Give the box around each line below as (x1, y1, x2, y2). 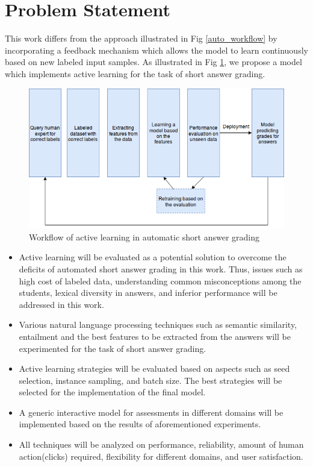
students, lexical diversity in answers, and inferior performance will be (19, 286, 277, 299)
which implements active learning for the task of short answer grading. (5, 67, 265, 80)
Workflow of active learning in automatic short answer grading (29, 230, 260, 243)
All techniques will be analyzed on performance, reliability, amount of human (19, 438, 304, 451)
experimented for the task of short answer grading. (19, 342, 206, 354)
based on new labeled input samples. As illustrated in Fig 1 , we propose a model (5, 55, 302, 68)
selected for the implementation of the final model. (19, 386, 206, 398)
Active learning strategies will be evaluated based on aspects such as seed (19, 362, 290, 375)
